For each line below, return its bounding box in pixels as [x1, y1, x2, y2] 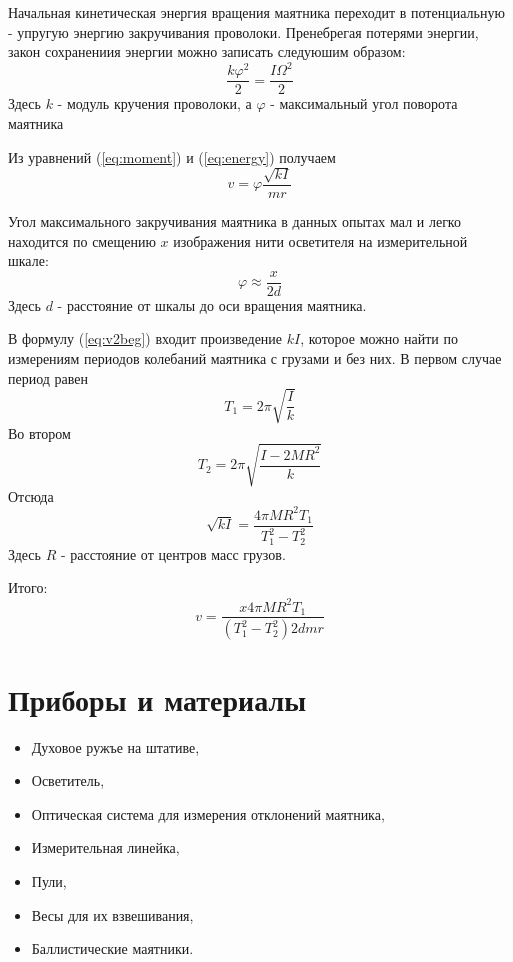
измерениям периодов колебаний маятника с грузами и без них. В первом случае [8, 348, 502, 368]
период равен [8, 367, 89, 388]
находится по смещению [8, 230, 156, 251]
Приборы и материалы [8, 678, 306, 719]
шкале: [8, 250, 49, 271]
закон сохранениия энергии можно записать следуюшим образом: [8, 41, 406, 62]
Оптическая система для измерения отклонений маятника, [31, 803, 385, 824]
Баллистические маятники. [31, 938, 194, 959]
